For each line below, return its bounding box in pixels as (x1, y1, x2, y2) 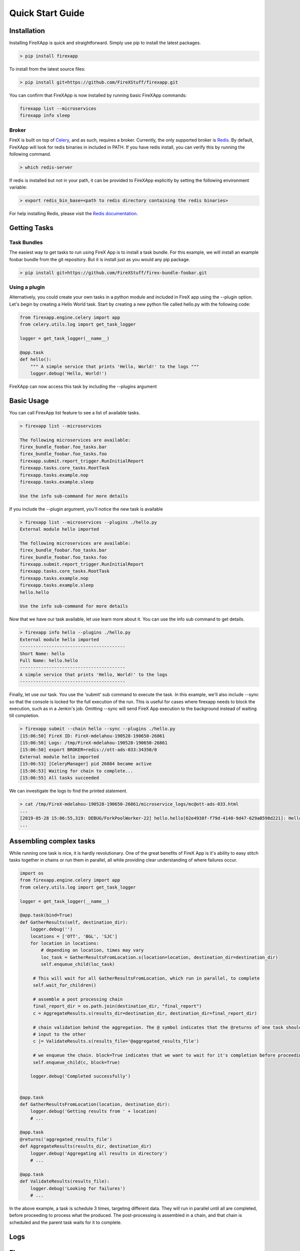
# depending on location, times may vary (40, 947, 144, 953)
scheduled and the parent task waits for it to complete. (9, 1219, 122, 1225)
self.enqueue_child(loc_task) (40, 961, 115, 967)
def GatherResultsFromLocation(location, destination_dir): (19, 1101, 170, 1107)
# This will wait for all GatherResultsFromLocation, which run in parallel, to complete (32, 975, 260, 981)
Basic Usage (9, 396, 49, 405)
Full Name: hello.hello (19, 658, 78, 663)
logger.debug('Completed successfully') (30, 1073, 131, 1079)
